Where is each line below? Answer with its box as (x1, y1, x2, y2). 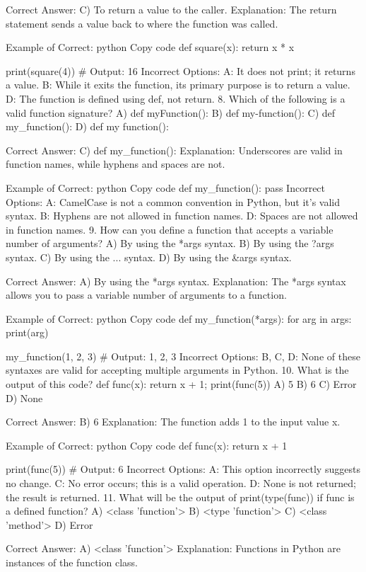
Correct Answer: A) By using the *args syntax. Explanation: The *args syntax (6, 273, 346, 288)
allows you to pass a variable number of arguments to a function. (6, 287, 287, 302)
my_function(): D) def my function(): (6, 119, 169, 134)
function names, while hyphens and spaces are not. (6, 156, 225, 171)
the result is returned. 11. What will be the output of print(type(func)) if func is (6, 489, 355, 504)
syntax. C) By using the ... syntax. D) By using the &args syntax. (6, 249, 292, 264)
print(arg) (6, 325, 49, 340)
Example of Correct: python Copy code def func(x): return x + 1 (6, 437, 288, 452)
